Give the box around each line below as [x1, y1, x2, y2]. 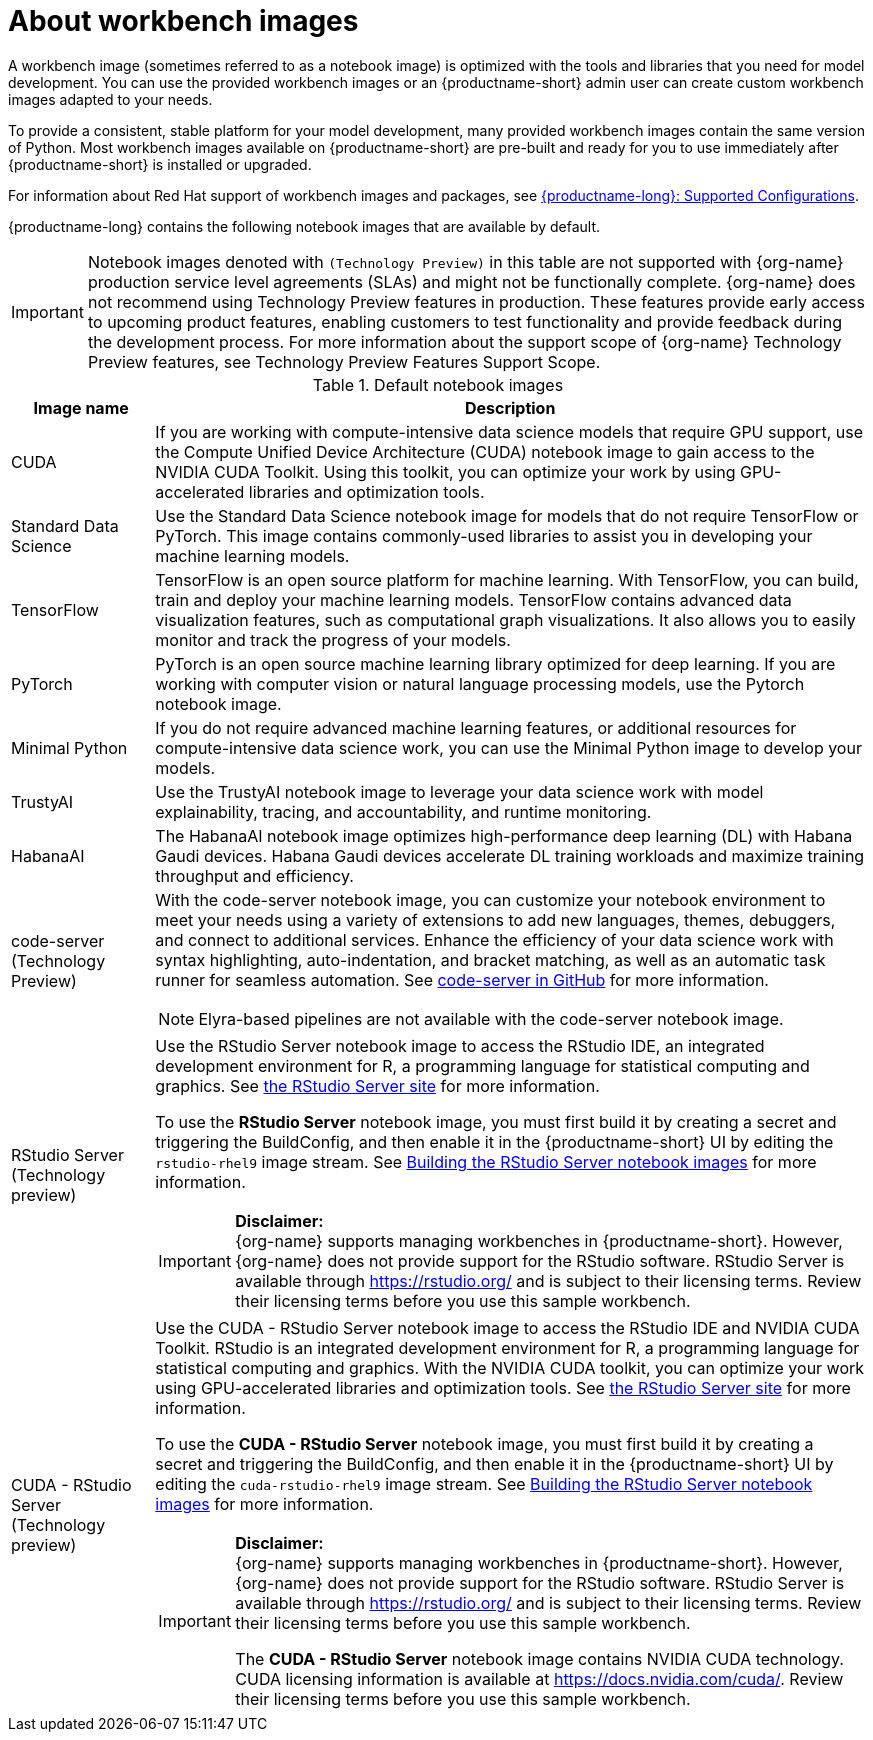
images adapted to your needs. [8, 90, 213, 108]
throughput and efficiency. [155, 865, 354, 886]
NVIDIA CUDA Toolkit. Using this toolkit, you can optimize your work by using [155, 461, 736, 482]
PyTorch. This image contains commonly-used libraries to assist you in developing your [155, 525, 813, 546]
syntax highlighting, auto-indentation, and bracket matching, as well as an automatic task [155, 949, 826, 970]
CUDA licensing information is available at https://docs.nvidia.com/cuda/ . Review [235, 1668, 844, 1689]
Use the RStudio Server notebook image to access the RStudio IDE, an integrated [155, 1035, 765, 1056]
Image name [33, 397, 129, 418]
